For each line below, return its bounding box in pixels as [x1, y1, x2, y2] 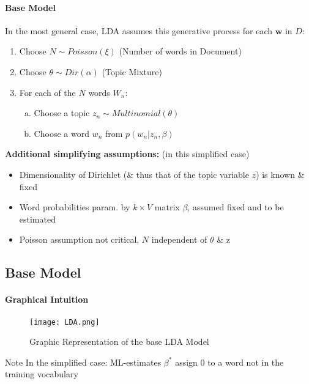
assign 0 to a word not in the [175, 355, 284, 368]
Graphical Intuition [5, 293, 89, 306]
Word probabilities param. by [19, 201, 130, 213]
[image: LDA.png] [29, 317, 100, 327]
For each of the [19, 86, 76, 98]
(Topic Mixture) [102, 65, 162, 78]
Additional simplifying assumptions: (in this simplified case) [5, 147, 250, 160]
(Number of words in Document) [119, 45, 242, 57]
